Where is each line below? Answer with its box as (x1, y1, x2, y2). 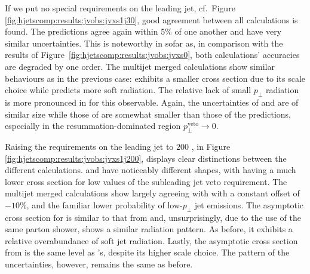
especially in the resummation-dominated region (5, 119, 181, 132)
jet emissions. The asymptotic (194, 198, 304, 211)
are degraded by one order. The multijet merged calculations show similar (5, 60, 275, 72)
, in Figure (191, 140, 231, 152)
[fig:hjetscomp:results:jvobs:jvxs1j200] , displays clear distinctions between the (5, 152, 287, 164)
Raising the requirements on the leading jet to (5, 140, 174, 152)
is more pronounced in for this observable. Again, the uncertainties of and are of (5, 96, 299, 108)
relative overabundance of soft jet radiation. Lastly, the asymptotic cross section (5, 234, 298, 247)
